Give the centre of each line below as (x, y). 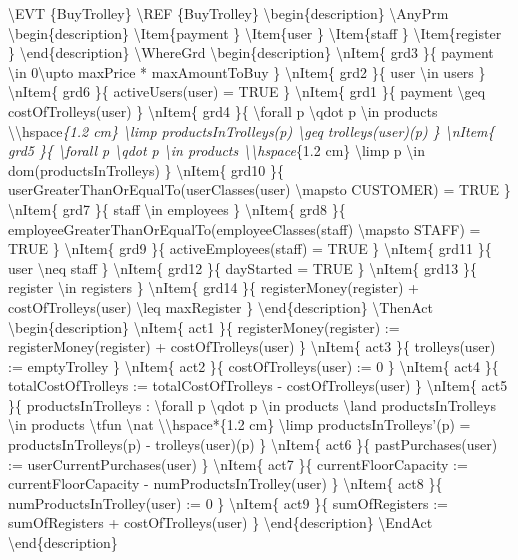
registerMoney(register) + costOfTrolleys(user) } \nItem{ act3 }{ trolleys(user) (252, 346)
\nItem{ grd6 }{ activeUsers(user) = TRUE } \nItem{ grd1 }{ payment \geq (247, 91)
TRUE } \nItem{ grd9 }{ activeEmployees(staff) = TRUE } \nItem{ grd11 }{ (250, 248)
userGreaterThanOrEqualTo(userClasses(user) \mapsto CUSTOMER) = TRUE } (259, 189)
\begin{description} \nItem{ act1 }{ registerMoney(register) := (204, 326)
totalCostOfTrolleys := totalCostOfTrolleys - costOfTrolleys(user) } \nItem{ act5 (258, 385)
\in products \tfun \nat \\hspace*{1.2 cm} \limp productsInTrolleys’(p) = (239, 424)
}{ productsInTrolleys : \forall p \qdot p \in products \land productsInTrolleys (252, 404)
